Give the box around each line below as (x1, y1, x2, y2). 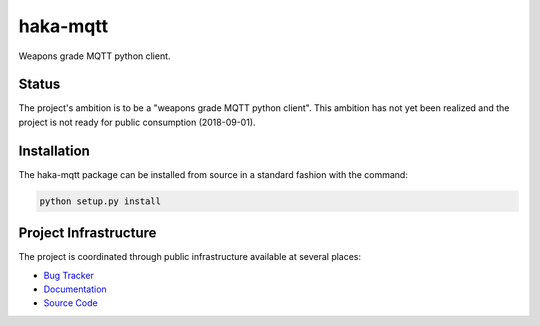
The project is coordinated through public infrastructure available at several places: (18, 251, 362, 263)
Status (18, 76, 61, 93)
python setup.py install (39, 195, 162, 207)
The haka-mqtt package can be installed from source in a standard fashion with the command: (18, 168, 409, 180)
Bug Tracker (43, 269, 95, 281)
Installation (18, 142, 90, 159)
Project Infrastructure (18, 225, 157, 242)
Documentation (43, 283, 107, 295)
